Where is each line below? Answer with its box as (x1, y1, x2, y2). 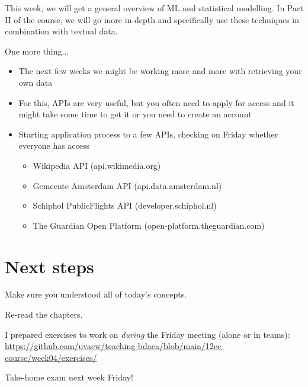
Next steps (5, 254, 94, 278)
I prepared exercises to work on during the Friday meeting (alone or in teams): (5, 328, 290, 340)
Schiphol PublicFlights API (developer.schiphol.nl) (33, 199, 217, 212)
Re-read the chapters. (5, 308, 83, 321)
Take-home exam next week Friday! (5, 371, 133, 383)
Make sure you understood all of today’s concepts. (5, 288, 187, 300)
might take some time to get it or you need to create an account (18, 108, 252, 120)
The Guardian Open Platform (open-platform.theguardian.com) (33, 219, 265, 231)
